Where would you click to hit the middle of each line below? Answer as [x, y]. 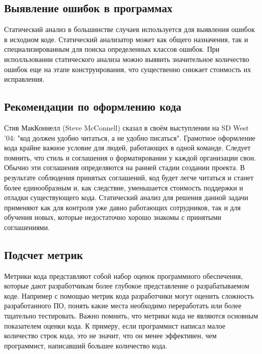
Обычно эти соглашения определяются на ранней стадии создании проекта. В [125, 167]
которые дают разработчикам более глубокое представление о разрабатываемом [127, 286]
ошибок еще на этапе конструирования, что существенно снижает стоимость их [128, 69]
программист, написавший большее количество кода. [86, 345]
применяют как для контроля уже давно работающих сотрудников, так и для [122, 207]
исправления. [24, 79]
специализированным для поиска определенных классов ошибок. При [112, 49]
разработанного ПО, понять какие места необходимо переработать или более [123, 305]
